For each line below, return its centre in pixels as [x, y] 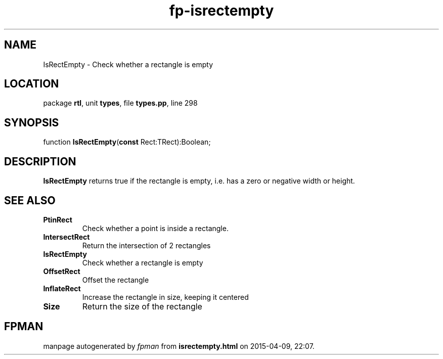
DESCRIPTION [40, 161]
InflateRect [62, 288]
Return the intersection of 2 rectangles [146, 245]
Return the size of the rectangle [142, 306]
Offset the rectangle [116, 280]
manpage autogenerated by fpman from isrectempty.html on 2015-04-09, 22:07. [179, 346]
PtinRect [58, 219]
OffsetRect [62, 271]
